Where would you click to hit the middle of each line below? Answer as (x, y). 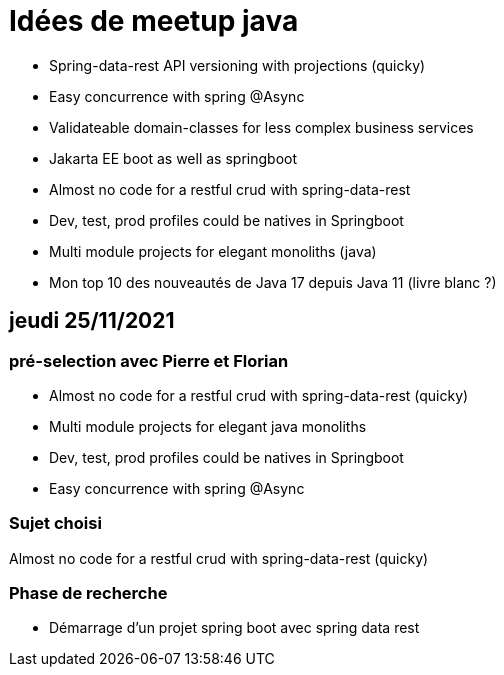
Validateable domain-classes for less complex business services (261, 127)
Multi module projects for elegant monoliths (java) (213, 251)
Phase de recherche (88, 593)
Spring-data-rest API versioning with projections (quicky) (237, 65)
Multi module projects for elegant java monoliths (208, 426)
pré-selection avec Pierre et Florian (149, 360)
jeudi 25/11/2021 (92, 321)
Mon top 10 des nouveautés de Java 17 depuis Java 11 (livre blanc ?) (273, 282)
